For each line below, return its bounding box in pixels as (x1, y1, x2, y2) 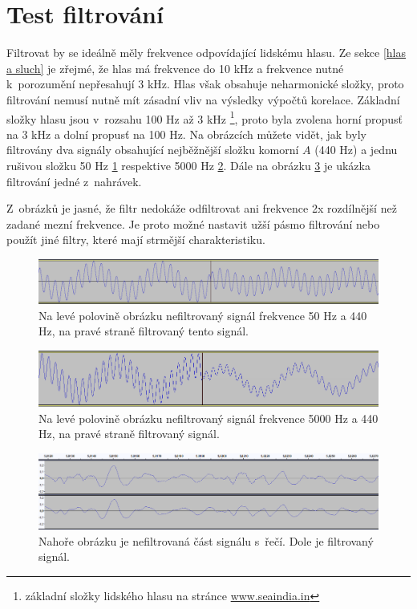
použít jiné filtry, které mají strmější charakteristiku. (6, 231, 265, 248)
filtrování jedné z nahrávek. (6, 173, 142, 189)
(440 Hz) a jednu (314, 141, 398, 158)
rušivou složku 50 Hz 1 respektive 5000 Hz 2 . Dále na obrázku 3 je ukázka (6, 156, 370, 173)
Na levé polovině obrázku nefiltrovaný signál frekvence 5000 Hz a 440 (38, 409, 379, 426)
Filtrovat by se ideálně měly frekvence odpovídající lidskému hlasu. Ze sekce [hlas (6, 44, 407, 61)
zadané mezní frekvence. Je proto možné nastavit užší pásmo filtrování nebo (6, 215, 380, 232)
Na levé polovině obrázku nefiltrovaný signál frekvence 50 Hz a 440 (38, 307, 367, 323)
